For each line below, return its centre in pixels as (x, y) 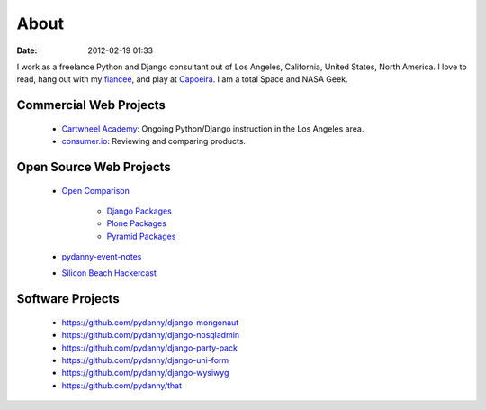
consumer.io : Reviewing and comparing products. (154, 141)
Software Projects (68, 299)
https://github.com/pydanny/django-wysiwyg (145, 373)
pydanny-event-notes (102, 257)
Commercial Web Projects (91, 105)
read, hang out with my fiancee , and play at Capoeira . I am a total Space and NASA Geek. (182, 79)
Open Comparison (95, 190)
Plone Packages (136, 223)
